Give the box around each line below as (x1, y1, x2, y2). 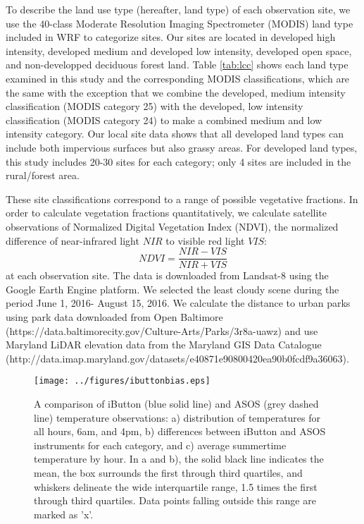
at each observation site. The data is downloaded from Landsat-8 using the (6, 268, 329, 283)
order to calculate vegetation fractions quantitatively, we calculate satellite (6, 205, 327, 220)
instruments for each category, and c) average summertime (34, 437, 287, 452)
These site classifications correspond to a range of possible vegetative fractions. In (6, 191, 358, 206)
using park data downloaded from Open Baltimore (6, 309, 223, 324)
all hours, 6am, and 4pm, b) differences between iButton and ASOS (34, 424, 326, 439)
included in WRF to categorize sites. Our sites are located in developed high (6, 30, 336, 44)
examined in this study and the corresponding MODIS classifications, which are (6, 71, 350, 85)
